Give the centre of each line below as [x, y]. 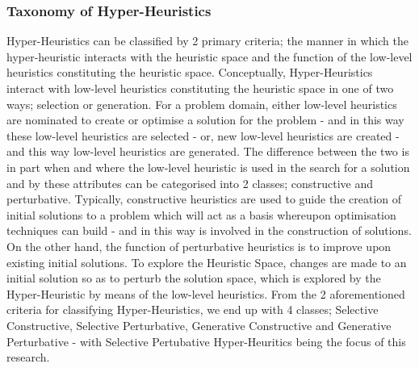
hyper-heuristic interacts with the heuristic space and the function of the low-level [209, 56]
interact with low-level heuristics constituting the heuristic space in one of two [200, 88]
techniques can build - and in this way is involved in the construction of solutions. [209, 230]
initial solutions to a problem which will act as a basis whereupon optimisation [201, 214]
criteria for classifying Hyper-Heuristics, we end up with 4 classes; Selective [193, 309]
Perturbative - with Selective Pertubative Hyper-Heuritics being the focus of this [206, 341]
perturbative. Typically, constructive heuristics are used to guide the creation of [204, 199]
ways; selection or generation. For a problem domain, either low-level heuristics [202, 104]
